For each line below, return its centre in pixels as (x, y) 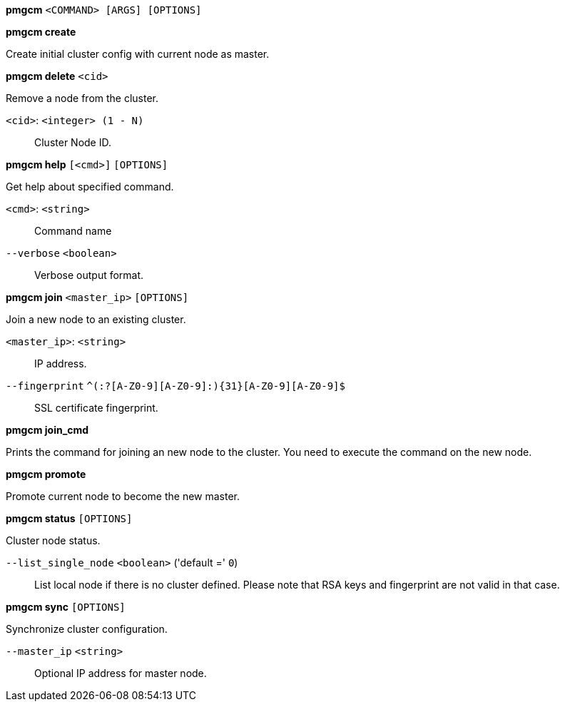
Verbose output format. (89, 275)
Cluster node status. (53, 540)
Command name (73, 231)
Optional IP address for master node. (121, 673)
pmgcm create (41, 32)
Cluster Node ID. (73, 142)
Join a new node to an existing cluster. (96, 319)
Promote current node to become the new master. (123, 496)
